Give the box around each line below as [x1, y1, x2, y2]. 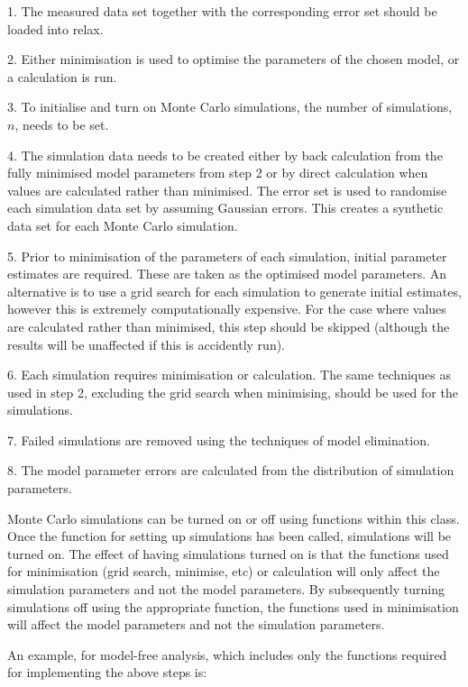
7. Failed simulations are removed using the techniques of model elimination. [7, 430, 430, 449]
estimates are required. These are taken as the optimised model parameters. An [7, 264, 447, 283]
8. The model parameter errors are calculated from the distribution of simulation [7, 461, 454, 480]
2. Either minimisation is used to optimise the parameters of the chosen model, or [7, 50, 460, 69]
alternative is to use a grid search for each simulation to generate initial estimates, [7, 281, 462, 300]
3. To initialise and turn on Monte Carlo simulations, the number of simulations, [7, 97, 453, 116]
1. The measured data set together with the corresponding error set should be [7, 2, 437, 20]
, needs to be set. [14, 114, 109, 133]
